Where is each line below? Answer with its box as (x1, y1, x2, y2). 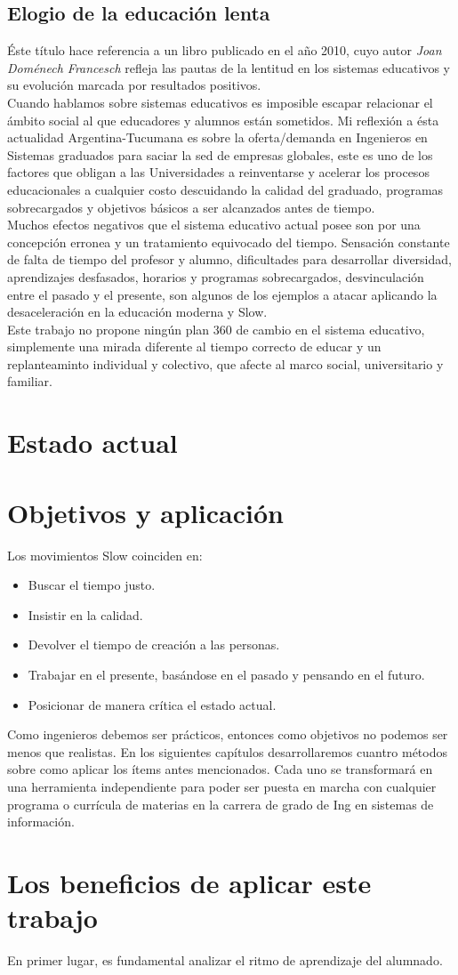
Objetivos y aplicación (7, 494, 284, 530)
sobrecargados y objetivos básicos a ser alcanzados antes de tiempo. (7, 197, 375, 216)
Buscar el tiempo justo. (28, 576, 156, 594)
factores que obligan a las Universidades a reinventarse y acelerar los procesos (7, 163, 430, 181)
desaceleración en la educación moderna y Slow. (7, 302, 268, 321)
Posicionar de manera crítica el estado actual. (28, 695, 277, 713)
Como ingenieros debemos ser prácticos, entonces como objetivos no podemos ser (7, 725, 448, 744)
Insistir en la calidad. (28, 605, 143, 624)
